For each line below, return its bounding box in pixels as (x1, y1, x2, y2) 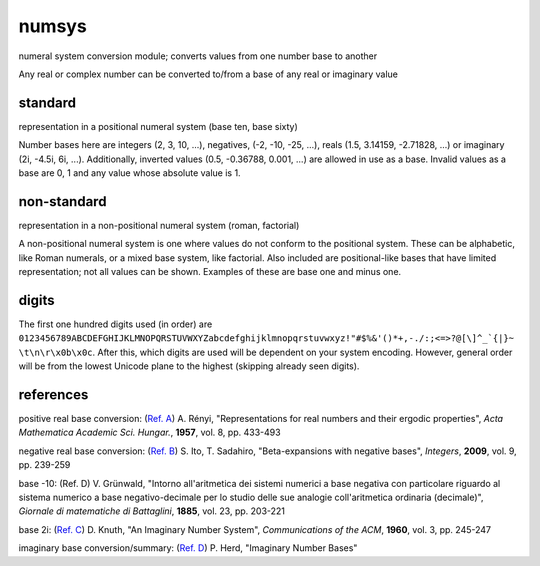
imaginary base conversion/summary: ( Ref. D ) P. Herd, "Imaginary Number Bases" (18, 542, 358, 554)
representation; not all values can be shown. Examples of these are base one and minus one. (18, 266, 402, 278)
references (18, 386, 89, 403)
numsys (18, 15, 87, 37)
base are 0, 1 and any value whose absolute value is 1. (18, 167, 241, 179)
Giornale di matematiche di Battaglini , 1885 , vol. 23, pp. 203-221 (18, 505, 285, 517)
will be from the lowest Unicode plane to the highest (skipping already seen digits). (18, 360, 360, 372)
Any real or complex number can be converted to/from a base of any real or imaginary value (18, 68, 399, 80)
